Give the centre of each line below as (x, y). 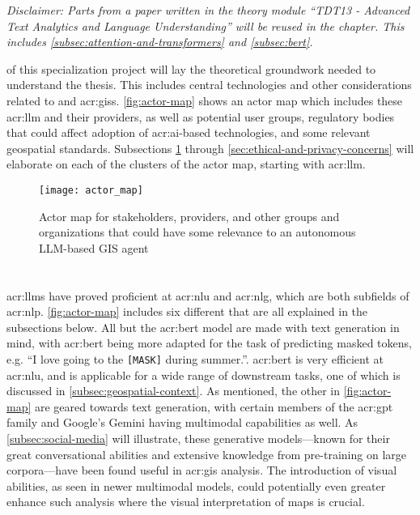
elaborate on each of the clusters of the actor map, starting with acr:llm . (186, 164)
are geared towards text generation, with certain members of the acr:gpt (214, 406)
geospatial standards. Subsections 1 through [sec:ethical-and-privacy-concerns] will (210, 148)
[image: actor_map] (91, 190)
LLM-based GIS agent (94, 247)
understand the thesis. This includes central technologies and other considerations (209, 85)
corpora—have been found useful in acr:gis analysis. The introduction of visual (202, 470)
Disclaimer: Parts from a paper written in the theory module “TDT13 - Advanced (208, 10)
